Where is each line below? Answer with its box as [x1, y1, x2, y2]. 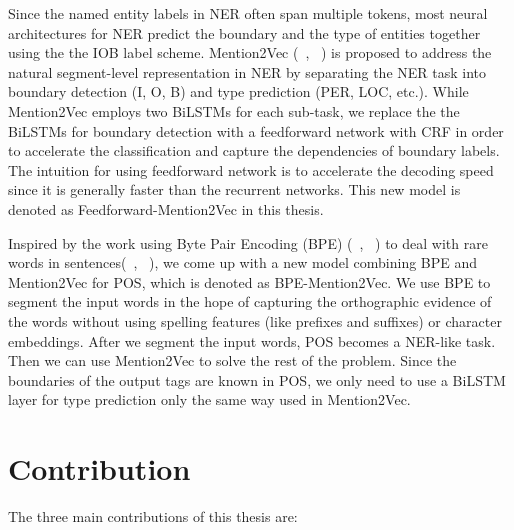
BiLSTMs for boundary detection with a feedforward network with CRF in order [8, 120, 504, 141]
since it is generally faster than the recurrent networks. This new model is [8, 179, 461, 200]
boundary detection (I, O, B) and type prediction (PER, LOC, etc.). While [8, 81, 469, 102]
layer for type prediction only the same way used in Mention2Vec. [8, 389, 411, 410]
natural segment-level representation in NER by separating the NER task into [8, 61, 487, 82]
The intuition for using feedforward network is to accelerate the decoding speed [8, 159, 494, 180]
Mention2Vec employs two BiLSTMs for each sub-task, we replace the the [8, 100, 460, 121]
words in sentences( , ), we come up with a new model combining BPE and [8, 252, 478, 273]
